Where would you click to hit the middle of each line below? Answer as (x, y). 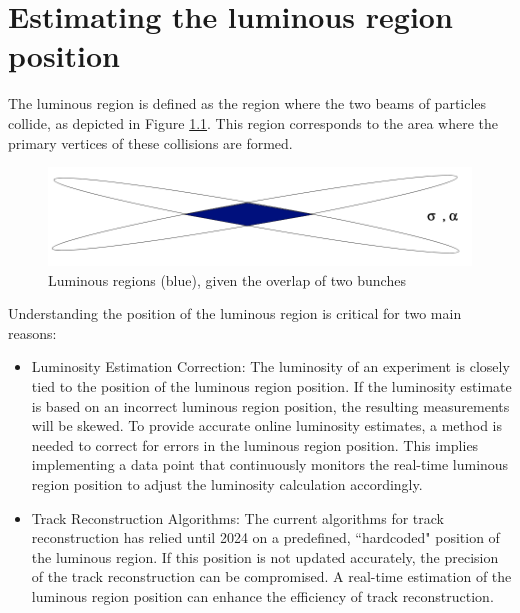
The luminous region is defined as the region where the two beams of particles (247, 103)
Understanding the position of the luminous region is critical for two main (235, 313)
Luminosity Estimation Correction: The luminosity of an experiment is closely (270, 366)
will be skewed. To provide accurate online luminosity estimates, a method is (266, 425)
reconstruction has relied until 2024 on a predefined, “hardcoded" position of (265, 537)
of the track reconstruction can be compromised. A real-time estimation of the (271, 576)
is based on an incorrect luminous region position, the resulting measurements (270, 405)
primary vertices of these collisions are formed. (150, 142)
